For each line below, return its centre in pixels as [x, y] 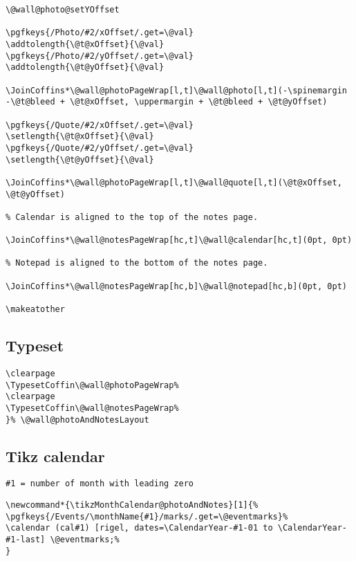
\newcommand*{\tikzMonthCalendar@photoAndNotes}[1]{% [132, 505]
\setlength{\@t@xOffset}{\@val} [80, 137]
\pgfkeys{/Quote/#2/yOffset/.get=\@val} [100, 148]
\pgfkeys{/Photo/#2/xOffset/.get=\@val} [100, 33]
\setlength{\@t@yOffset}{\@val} [80, 159]
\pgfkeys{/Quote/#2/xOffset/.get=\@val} [100, 125]
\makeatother [35, 310]
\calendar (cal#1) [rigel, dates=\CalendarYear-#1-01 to [139, 528]
